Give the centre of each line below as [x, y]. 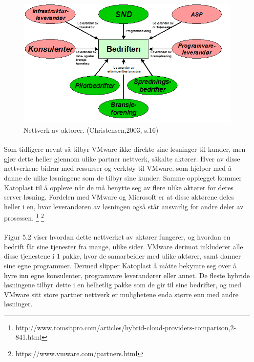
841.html [29, 337]
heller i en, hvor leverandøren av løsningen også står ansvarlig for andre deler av [124, 206]
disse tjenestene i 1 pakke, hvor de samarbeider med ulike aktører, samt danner [123, 256]
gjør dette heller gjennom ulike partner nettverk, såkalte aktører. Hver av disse [122, 158]
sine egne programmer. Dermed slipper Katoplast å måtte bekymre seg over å [120, 265]
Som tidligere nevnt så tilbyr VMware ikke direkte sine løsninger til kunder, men [125, 149]
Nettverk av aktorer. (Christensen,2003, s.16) [91, 130]
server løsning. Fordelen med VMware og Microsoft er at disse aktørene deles [119, 197]
